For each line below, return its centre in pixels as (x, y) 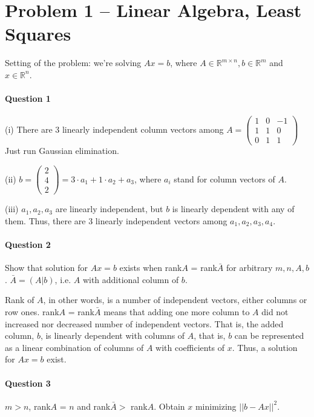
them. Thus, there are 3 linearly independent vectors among (116, 220)
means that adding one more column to (177, 311)
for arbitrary (249, 268)
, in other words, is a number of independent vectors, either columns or (175, 300)
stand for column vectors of (224, 178)
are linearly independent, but (109, 209)
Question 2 (28, 244)
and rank (94, 406)
